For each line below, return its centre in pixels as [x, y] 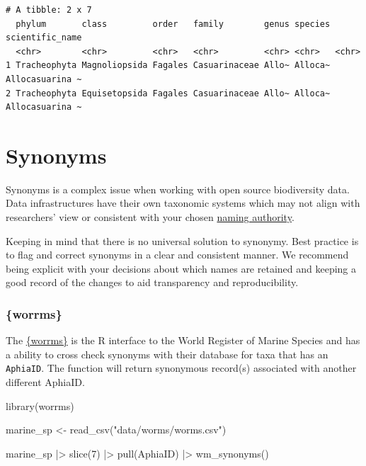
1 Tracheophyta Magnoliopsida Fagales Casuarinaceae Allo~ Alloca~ [168, 66]
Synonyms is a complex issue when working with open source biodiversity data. [178, 189]
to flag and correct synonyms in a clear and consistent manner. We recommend [177, 255]
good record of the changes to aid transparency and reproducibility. [152, 282]
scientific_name [44, 38]
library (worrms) [40, 405]
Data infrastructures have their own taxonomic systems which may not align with [183, 203]
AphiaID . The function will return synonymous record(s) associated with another [181, 368]
